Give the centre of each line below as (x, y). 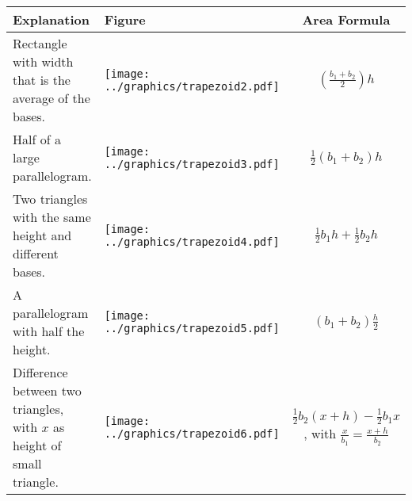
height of (37, 445)
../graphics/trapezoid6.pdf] (192, 433)
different (36, 253)
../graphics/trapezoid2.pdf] (192, 86)
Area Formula (346, 19)
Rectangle (40, 43)
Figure (125, 19)
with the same (52, 217)
